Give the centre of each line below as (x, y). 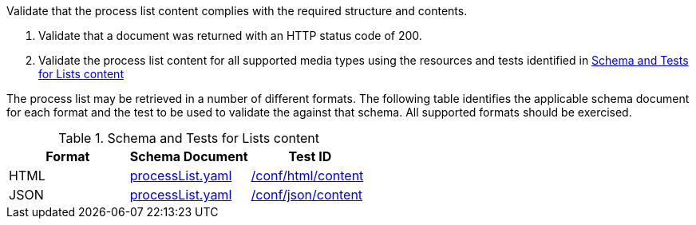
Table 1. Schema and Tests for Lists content (189, 138)
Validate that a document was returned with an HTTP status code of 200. (230, 36)
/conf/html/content (307, 176)
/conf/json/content (307, 195)
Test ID (310, 156)
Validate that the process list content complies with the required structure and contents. (237, 11)
